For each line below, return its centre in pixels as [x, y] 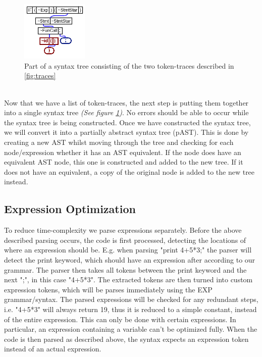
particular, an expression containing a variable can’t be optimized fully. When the [131, 329]
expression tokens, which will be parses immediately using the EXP [108, 289]
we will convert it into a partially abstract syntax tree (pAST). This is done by [126, 132]
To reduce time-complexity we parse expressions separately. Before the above [123, 230]
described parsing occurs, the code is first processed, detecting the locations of [125, 240]
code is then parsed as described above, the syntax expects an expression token [126, 339]
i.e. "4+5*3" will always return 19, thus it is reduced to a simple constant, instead [130, 309]
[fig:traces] [40, 75]
